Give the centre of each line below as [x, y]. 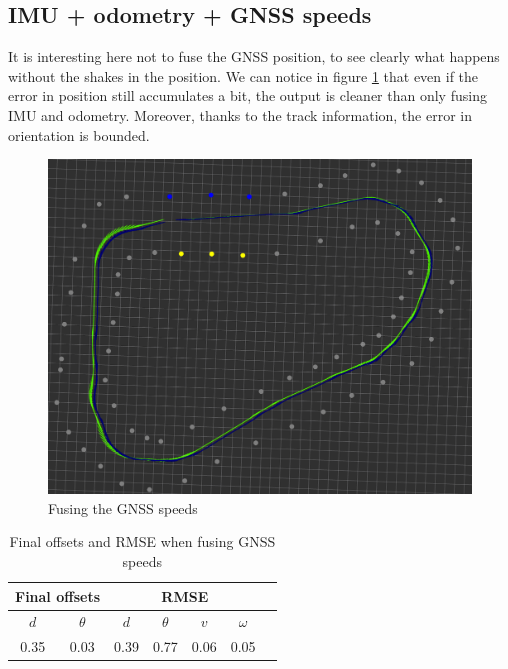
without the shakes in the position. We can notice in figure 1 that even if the [243, 75]
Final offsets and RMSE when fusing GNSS [142, 541]
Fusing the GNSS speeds [123, 507]
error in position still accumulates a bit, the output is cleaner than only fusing [247, 95]
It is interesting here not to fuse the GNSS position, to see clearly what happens [254, 56]
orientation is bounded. [79, 134]
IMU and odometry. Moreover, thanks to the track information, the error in [240, 114]
